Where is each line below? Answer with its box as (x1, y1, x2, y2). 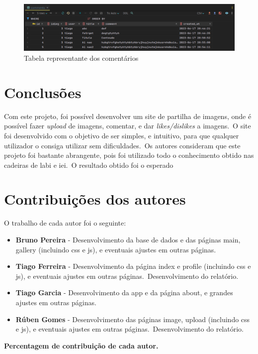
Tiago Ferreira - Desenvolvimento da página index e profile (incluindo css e (15, 261, 251, 271)
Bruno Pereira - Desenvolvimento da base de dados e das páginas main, (15, 235, 241, 244)
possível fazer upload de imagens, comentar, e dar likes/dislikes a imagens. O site (4, 120, 251, 131)
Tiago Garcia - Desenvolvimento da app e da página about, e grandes (15, 287, 233, 298)
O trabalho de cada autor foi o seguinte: (4, 218, 126, 228)
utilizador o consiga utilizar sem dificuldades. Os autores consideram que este (4, 140, 241, 150)
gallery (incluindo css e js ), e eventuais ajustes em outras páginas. (15, 244, 216, 254)
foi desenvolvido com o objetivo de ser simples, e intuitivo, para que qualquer (4, 130, 239, 140)
